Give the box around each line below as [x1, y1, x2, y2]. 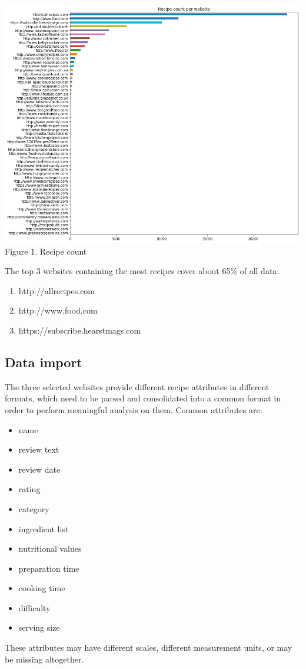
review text [18, 443, 59, 456]
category [18, 502, 49, 515]
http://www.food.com [18, 304, 98, 317]
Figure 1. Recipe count [5, 245, 87, 257]
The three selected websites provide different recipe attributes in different [5, 380, 270, 393]
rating [18, 483, 41, 495]
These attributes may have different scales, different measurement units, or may [5, 641, 292, 654]
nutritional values [18, 542, 82, 555]
